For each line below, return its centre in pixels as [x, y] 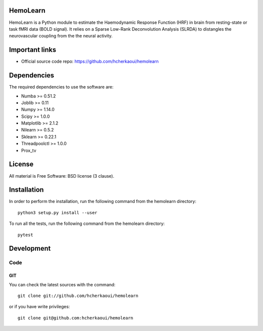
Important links [33, 50]
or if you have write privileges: [39, 307]
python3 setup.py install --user [57, 212]
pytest [26, 235]
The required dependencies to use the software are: [61, 87]
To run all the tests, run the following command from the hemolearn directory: [87, 223]
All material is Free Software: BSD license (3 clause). [62, 176]
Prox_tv [29, 150]
